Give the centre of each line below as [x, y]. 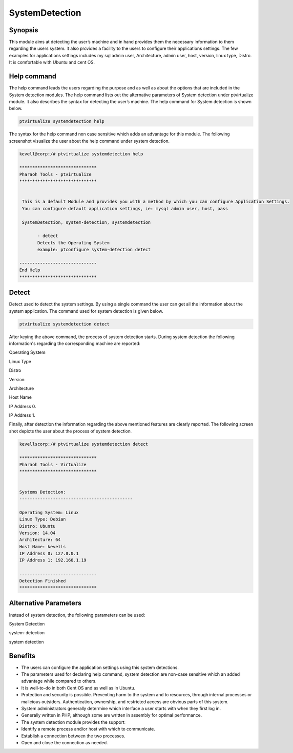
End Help [30, 270]
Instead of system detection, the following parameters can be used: [77, 615]
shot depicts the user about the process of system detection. [70, 431]
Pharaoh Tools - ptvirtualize [55, 174]
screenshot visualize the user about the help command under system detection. [89, 141]
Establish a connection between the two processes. [73, 736]
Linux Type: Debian [42, 519]
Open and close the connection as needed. [65, 742]
